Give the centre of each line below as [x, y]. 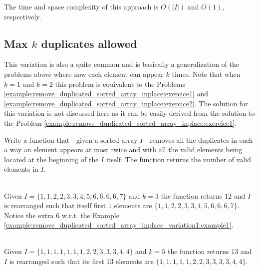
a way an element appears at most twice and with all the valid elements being [123, 149]
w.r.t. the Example [90, 215]
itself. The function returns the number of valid [178, 159]
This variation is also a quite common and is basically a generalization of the [122, 64]
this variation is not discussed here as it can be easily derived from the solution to [129, 113]
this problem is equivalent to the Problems [120, 84]
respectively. [23, 16]
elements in [21, 169]
